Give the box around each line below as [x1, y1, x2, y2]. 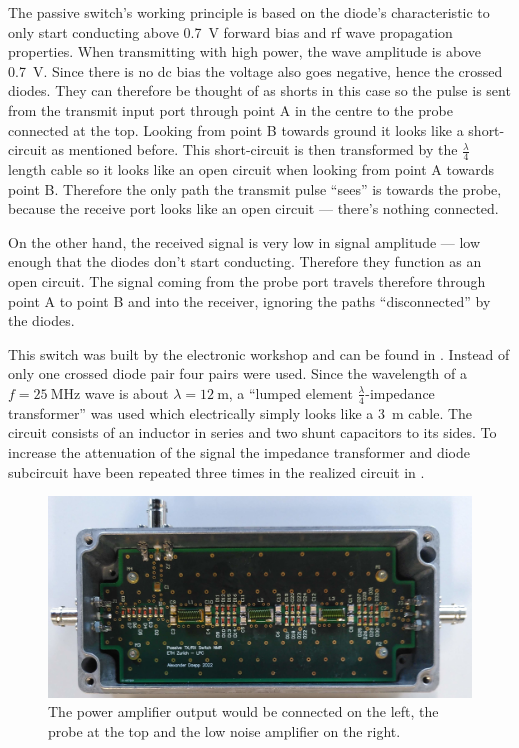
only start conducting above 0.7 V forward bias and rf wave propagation [8, 21, 453, 42]
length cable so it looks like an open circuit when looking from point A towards [8, 158, 495, 179]
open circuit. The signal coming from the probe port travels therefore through [8, 270, 486, 291]
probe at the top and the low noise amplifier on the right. [48, 720, 401, 741]
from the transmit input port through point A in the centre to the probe [8, 99, 453, 120]
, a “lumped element [228, 382, 353, 403]
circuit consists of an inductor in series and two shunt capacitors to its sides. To [8, 422, 497, 443]
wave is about [84, 382, 169, 403]
